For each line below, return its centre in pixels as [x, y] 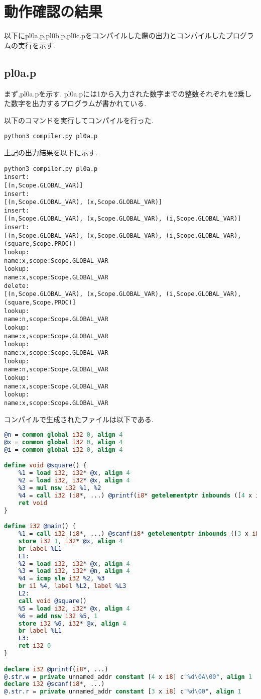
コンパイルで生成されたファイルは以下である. [79, 419]
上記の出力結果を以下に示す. [51, 152]
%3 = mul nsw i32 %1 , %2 [60, 488]
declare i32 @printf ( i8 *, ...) [56, 669]
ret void [33, 503]
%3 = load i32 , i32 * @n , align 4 [74, 571]
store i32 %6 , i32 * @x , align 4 [72, 623]
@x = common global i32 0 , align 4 [63, 442]
